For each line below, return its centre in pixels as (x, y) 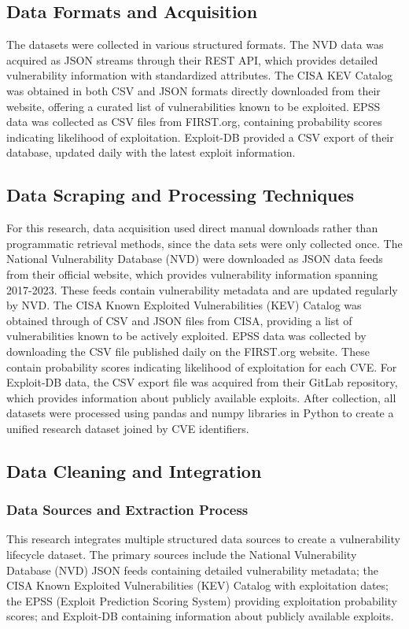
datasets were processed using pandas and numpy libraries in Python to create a (200, 413)
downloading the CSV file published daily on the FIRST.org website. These (188, 351)
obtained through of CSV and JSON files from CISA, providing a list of (179, 320)
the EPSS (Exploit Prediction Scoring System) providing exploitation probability (202, 600)
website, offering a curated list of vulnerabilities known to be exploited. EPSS (193, 106)
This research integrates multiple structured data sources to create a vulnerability (203, 539)
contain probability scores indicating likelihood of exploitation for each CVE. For (202, 366)
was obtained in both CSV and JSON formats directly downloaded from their (193, 90)
